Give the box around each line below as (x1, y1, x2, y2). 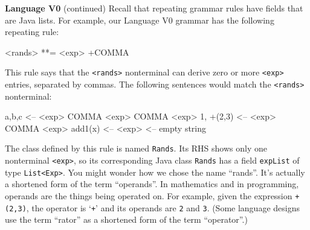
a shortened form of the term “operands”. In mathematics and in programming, (5, 177, 299, 190)
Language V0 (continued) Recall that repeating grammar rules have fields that (5, 2, 303, 14)
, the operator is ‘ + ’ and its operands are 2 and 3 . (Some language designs (26, 201, 300, 214)
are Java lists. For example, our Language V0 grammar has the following (5, 13, 274, 26)
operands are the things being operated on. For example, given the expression (5, 190, 292, 202)
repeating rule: (5, 25, 59, 38)
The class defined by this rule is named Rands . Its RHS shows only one (5, 142, 267, 155)
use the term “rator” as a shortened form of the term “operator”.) (5, 213, 248, 226)
